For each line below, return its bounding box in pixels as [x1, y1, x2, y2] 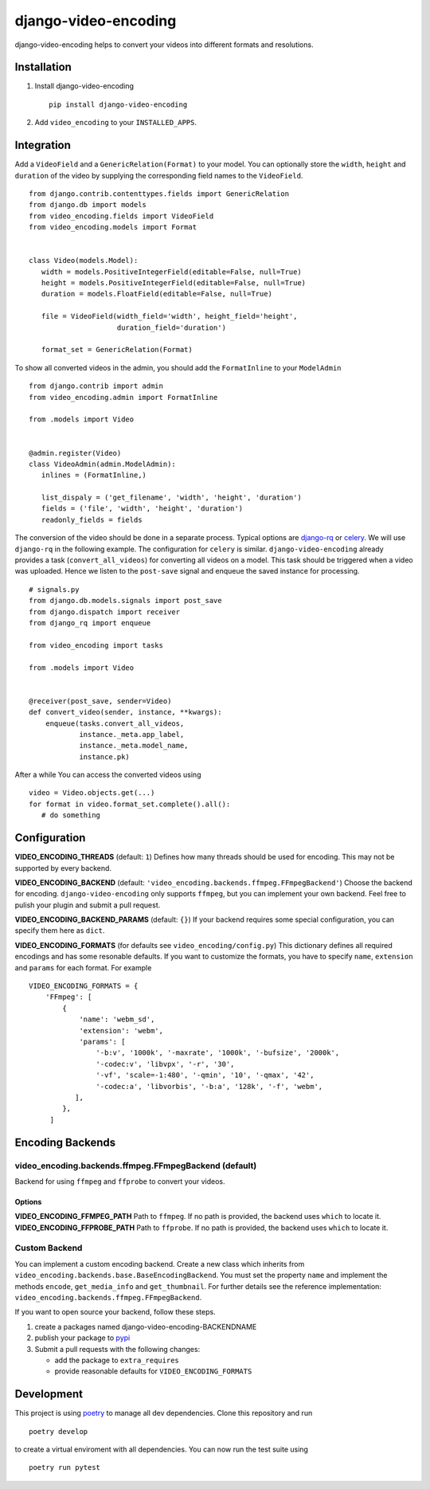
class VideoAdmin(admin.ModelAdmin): [29, 459, 177, 468]
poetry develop [29, 1427, 88, 1436]
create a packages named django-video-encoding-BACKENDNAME [34, 1322, 257, 1331]
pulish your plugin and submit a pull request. [14, 900, 161, 910]
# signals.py [29, 585, 80, 594]
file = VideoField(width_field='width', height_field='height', [41, 312, 298, 321]
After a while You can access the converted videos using [14, 770, 201, 780]
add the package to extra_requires [54, 1355, 179, 1365]
